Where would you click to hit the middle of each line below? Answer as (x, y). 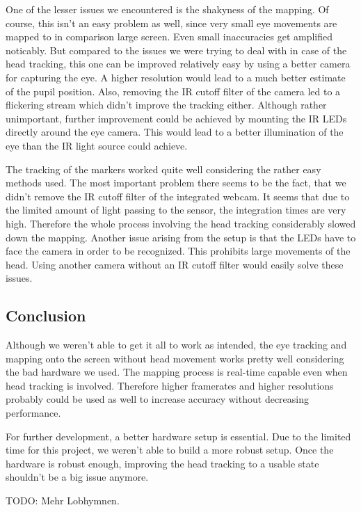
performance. (33, 413)
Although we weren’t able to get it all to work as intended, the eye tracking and (176, 345)
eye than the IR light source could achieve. (97, 145)
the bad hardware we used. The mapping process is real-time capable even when (177, 372)
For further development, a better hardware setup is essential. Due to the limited (178, 436)
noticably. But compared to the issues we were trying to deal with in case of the (176, 50)
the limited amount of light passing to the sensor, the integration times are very (176, 210)
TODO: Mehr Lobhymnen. (63, 501)
